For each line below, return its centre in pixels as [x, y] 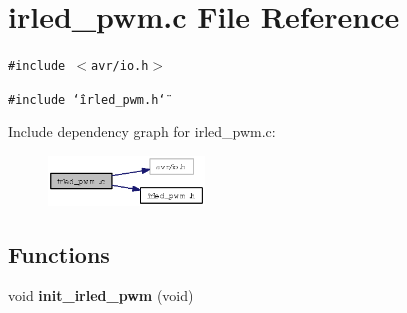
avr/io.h [120, 66]
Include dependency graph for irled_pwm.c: [142, 131]
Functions [59, 253]
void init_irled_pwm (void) [101, 295]
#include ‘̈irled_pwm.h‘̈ [87, 99]
